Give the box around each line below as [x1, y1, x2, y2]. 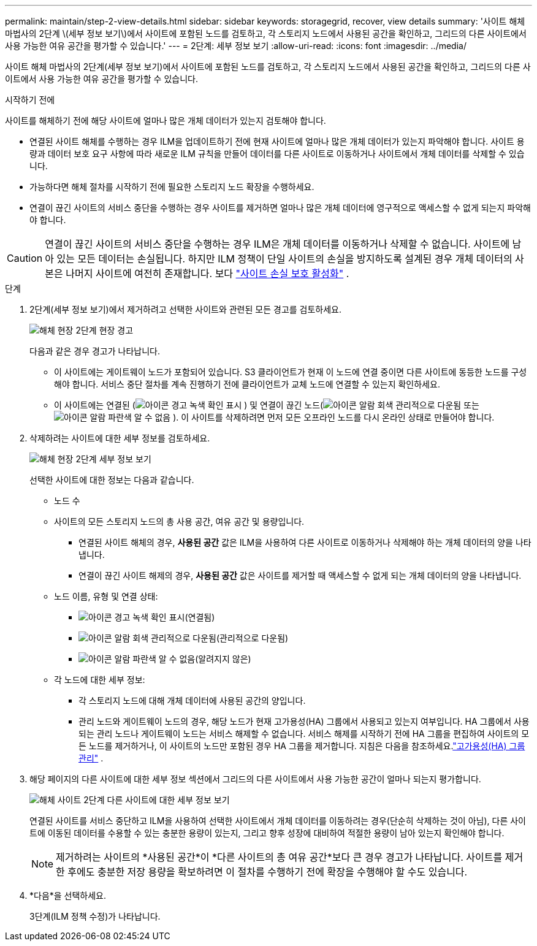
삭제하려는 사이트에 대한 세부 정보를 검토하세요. [29, 433, 210, 443]
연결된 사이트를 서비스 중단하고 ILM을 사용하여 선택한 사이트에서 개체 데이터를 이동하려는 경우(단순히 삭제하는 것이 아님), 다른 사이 [29, 815, 526, 826]
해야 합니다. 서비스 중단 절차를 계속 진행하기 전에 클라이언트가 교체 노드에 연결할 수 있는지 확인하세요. [54, 379, 440, 389]
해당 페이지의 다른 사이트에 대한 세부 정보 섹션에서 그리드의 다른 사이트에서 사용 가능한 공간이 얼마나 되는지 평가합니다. [29, 774, 481, 784]
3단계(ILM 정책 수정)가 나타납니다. [29, 911, 161, 921]
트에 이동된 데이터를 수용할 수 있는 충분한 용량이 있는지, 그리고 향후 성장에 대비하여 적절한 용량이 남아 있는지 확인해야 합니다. [29, 828, 505, 838]
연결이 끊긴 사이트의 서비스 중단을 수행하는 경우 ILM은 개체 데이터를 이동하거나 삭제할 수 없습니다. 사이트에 [45, 238, 510, 250]
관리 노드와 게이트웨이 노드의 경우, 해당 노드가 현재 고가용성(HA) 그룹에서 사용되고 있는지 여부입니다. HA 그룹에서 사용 [78, 716, 530, 727]
